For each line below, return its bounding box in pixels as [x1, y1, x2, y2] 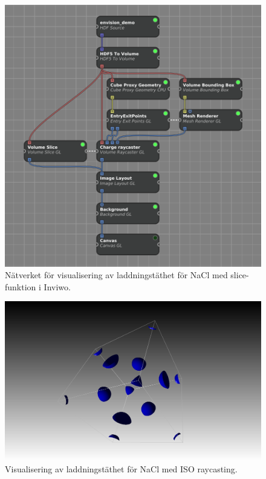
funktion [5, 280, 36, 293]
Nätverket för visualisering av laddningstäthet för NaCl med [5, 269, 228, 281]
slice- [230, 269, 249, 281]
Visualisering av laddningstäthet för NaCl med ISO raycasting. [5, 462, 238, 475]
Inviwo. [44, 280, 71, 293]
